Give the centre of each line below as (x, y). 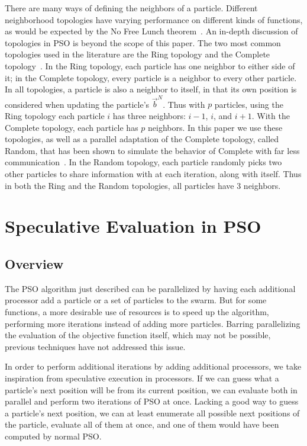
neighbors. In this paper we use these (215, 127)
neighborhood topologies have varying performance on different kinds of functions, (154, 19)
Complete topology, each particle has (72, 127)
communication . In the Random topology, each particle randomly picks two (143, 162)
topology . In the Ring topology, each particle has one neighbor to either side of (150, 65)
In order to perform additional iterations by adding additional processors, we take (153, 366)
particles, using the (249, 104)
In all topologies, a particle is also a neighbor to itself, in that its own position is (151, 89)
